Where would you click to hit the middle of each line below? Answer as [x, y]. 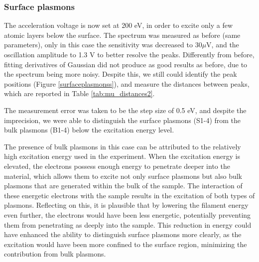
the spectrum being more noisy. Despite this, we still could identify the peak [121, 74]
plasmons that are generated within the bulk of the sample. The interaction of [123, 186]
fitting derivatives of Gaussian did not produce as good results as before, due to [126, 64]
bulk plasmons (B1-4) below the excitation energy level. [89, 130]
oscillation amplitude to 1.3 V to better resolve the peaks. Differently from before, [129, 54]
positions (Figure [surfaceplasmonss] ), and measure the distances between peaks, [127, 83]
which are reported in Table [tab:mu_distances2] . [79, 93]
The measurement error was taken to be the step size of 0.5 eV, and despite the [125, 110]
